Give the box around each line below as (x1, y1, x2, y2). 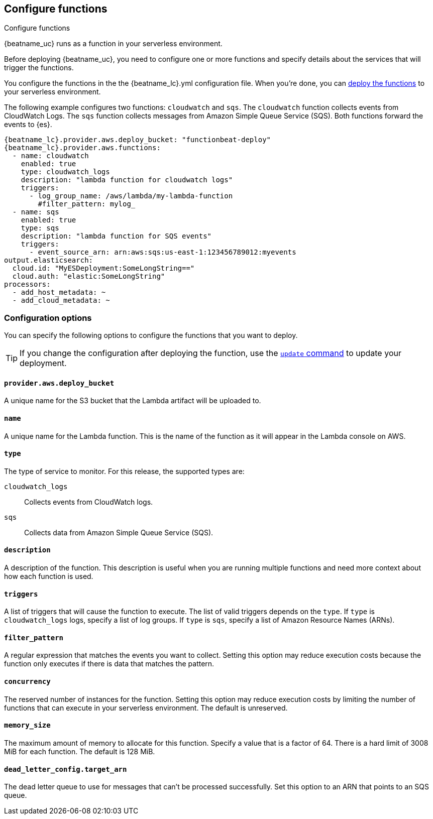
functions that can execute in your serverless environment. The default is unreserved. (4, 703, 288, 712)
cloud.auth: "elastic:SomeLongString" (12, 272, 165, 281)
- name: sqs (12, 208, 59, 216)
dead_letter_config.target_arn (4, 765, 127, 773)
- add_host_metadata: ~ (12, 288, 106, 297)
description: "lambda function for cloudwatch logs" (21, 176, 233, 184)
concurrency (4, 677, 51, 686)
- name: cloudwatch (12, 152, 89, 160)
